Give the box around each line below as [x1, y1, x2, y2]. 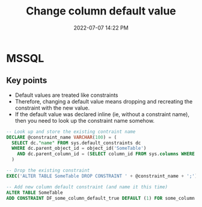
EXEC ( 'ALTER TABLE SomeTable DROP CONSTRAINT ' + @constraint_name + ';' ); [6, 173, 200, 179]
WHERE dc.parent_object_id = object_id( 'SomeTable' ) [11, 146, 147, 152]
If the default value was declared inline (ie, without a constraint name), [14, 110, 189, 118]
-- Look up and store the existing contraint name [6, 128, 136, 135]
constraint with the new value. [14, 104, 90, 111]
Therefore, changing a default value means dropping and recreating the [14, 97, 193, 105]
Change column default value [26, 4, 176, 18]
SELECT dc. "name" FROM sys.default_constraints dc [11, 140, 141, 146]
